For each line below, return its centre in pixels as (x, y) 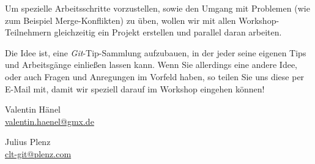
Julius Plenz (28, 142)
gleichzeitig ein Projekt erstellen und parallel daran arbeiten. (168, 32)
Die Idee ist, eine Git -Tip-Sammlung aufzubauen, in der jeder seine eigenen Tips (156, 52)
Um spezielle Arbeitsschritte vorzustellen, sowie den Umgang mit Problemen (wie (157, 8)
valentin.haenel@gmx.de (50, 121)
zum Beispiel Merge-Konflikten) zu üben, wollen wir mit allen (120, 20)
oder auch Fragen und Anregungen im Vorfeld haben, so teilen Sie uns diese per (155, 76)
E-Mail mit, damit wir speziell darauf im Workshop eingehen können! (135, 88)
